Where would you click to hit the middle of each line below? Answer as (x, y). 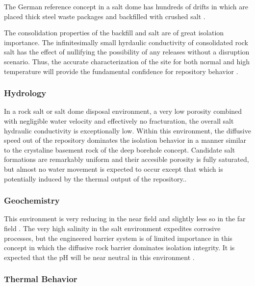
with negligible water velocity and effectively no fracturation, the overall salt (119, 120)
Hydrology (25, 93)
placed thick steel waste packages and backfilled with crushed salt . (105, 16)
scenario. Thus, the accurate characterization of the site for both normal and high (127, 61)
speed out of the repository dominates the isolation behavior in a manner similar (125, 140)
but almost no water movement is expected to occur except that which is (114, 169)
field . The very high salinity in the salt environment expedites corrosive (112, 228)
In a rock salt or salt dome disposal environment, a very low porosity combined (123, 111)
